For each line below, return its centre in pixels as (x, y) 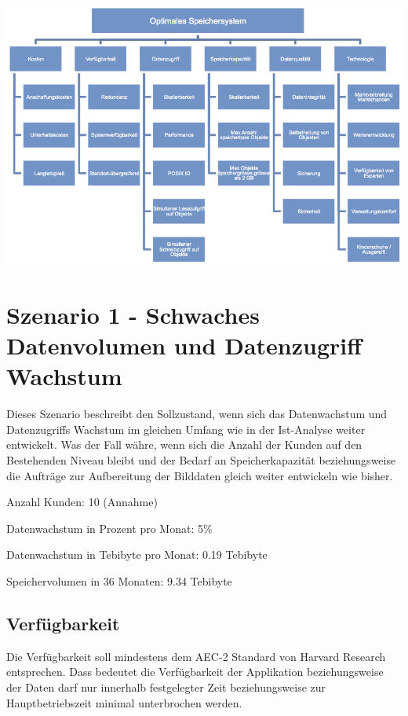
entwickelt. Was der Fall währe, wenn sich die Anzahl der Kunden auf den (184, 444)
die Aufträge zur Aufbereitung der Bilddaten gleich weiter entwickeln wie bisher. (200, 475)
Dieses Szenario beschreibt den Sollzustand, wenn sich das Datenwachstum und (197, 414)
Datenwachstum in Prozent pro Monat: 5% (109, 528)
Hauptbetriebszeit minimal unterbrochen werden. (124, 702)
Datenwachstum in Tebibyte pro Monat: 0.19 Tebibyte (137, 554)
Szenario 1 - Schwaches (133, 314)
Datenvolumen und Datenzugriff (184, 345)
